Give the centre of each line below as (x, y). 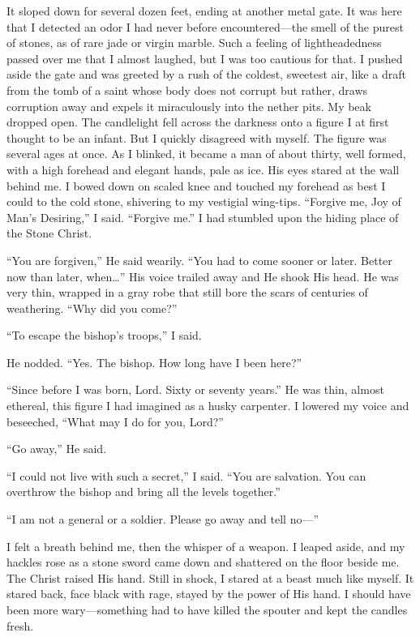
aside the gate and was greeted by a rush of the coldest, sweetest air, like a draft (206, 74)
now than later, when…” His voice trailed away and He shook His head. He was (203, 276)
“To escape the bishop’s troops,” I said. (104, 335)
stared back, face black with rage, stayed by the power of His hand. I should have (209, 594)
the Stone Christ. (49, 233)
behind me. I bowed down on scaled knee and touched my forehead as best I (196, 185)
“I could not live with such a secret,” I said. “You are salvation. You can (186, 475)
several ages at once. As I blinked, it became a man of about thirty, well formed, (206, 154)
